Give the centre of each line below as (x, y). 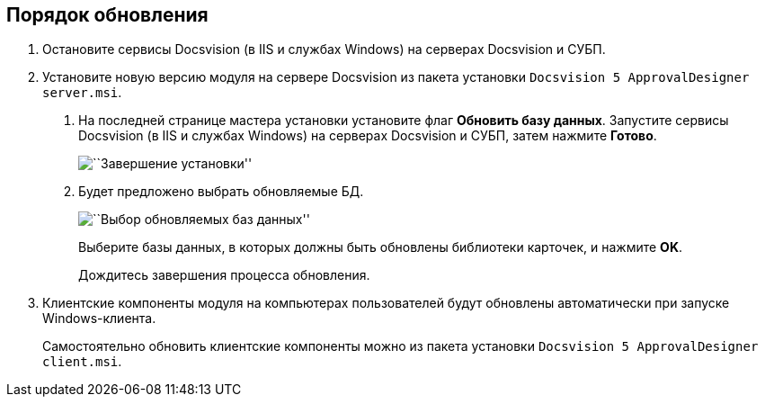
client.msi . (82, 362)
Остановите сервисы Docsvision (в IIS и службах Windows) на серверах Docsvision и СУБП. (324, 49)
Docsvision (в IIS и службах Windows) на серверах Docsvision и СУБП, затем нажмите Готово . (368, 136)
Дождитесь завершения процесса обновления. (224, 275)
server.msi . (82, 93)
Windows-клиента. (99, 319)
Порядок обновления (107, 15)
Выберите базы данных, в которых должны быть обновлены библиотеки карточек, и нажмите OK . (381, 247)
